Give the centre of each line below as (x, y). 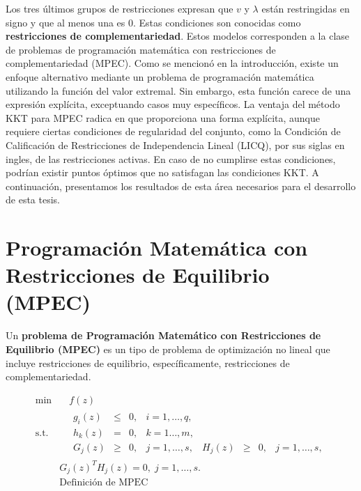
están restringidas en (306, 8)
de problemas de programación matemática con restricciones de (141, 49)
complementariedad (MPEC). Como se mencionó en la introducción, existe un (172, 63)
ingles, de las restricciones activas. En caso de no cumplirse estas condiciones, (171, 158)
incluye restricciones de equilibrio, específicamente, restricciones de (148, 363)
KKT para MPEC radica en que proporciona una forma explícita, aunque (163, 117)
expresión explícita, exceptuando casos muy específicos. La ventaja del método (173, 104)
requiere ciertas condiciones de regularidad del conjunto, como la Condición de (173, 131)
